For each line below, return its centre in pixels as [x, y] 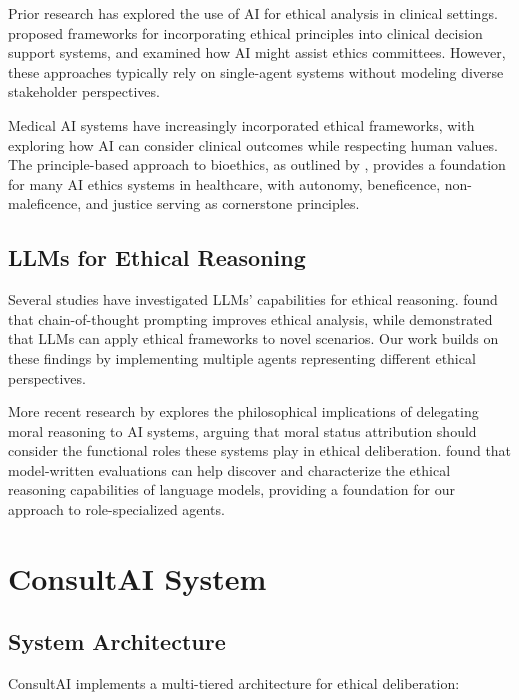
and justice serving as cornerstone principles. [222, 203]
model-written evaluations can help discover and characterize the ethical [229, 469]
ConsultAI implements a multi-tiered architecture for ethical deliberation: [234, 683]
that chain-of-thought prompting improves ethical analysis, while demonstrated [250, 318]
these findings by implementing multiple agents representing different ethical [242, 357]
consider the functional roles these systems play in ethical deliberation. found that [260, 450]
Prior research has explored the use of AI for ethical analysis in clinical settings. [253, 13]
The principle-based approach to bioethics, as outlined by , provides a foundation [257, 164]
